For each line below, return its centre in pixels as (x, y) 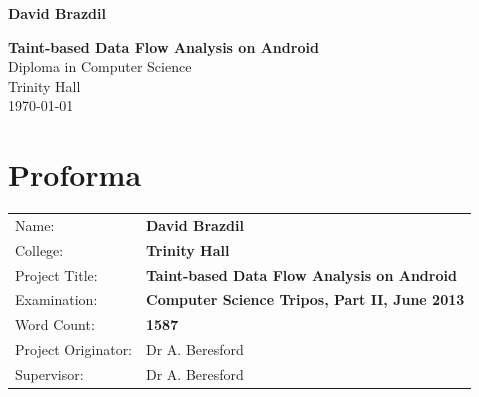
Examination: (56, 299)
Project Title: (56, 274)
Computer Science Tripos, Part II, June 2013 (305, 299)
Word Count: (55, 324)
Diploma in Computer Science (100, 66)
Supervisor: (49, 373)
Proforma (75, 174)
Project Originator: (74, 349)
